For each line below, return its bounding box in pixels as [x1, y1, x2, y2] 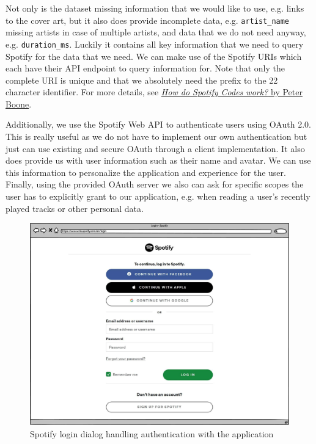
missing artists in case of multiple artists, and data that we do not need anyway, [6, 26, 306, 38]
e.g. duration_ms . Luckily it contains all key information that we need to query [6, 37, 304, 50]
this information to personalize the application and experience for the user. [6, 166, 286, 178]
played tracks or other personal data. [6, 202, 144, 214]
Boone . [6, 97, 32, 110]
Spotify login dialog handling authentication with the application [30, 428, 274, 440]
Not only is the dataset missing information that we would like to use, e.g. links [6, 2, 304, 14]
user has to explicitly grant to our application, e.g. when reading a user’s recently [6, 190, 310, 203]
